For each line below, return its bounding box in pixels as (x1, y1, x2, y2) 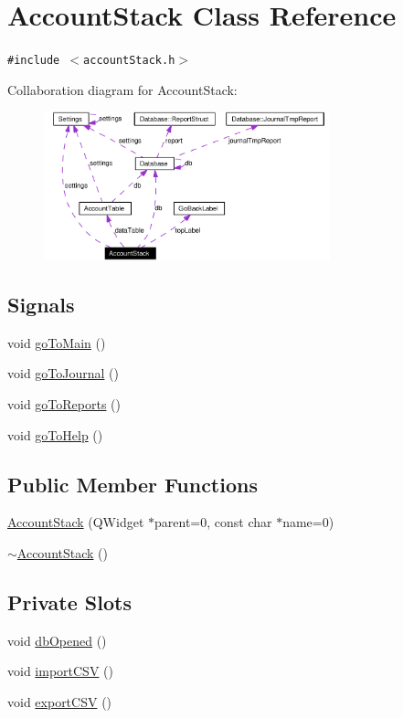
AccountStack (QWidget (7, 512, 144, 532)
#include (7, 54, 60, 68)
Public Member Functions (7, 470, 258, 498)
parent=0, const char (154, 512, 272, 532)
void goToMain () (7, 333, 106, 352)
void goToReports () (7, 395, 121, 414)
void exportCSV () (7, 692, 112, 712)
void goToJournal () (7, 364, 119, 383)
